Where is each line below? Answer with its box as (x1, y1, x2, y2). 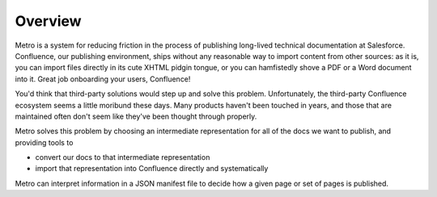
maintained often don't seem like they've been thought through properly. (15, 111, 257, 121)
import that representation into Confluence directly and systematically (35, 164, 269, 174)
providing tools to (15, 137, 74, 147)
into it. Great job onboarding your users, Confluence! (15, 73, 191, 84)
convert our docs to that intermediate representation (35, 153, 210, 162)
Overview (15, 12, 82, 30)
